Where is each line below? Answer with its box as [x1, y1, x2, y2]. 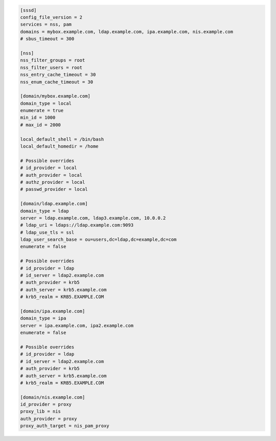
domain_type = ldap [20, 208, 69, 214]
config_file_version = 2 [20, 14, 83, 20]
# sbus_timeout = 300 [20, 36, 75, 42]
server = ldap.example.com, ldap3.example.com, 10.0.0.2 [20, 215, 166, 221]
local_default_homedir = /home [20, 143, 99, 150]
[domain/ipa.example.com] [20, 308, 85, 314]
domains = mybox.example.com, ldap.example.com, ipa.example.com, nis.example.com [20, 29, 234, 34]
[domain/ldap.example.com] [20, 201, 88, 207]
